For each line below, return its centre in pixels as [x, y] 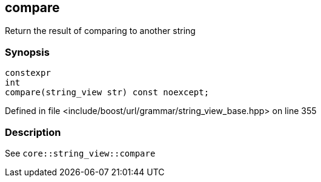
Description [33, 132]
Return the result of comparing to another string [100, 31]
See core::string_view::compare [80, 153]
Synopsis [27, 52]
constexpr [28, 73]
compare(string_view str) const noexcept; [107, 93]
